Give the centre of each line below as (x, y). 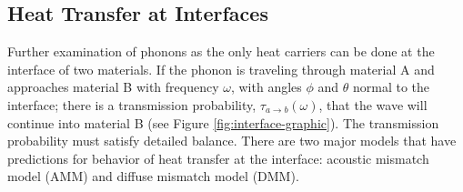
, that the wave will (373, 104)
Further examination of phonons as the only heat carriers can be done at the (221, 51)
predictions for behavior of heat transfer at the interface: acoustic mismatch (218, 158)
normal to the (391, 87)
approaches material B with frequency (113, 87)
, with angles (266, 87)
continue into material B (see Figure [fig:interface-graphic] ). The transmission (223, 122)
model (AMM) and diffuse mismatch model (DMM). (153, 176)
